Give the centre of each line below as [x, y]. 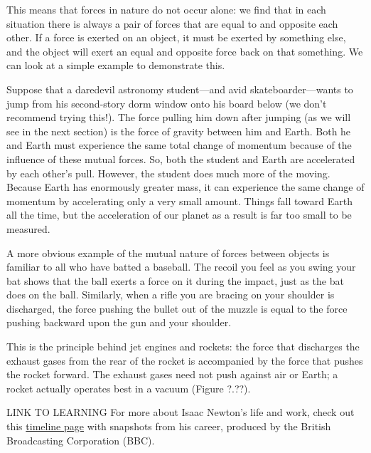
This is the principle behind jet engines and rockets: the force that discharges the [183, 347]
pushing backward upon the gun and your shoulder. [119, 322]
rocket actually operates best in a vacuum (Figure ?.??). [129, 388]
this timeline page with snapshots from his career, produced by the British [169, 426]
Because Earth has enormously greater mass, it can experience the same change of [185, 187]
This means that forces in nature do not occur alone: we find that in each [166, 9]
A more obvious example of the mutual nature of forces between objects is [168, 252]
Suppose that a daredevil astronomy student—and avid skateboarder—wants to [180, 89]
